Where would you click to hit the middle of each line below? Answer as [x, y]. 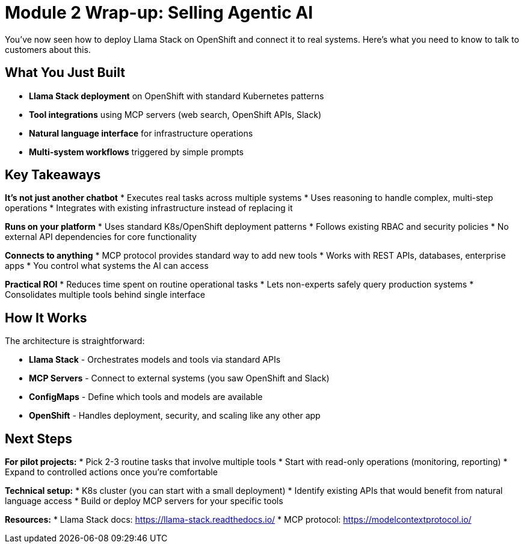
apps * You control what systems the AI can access [107, 266]
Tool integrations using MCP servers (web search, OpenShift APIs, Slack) [175, 114]
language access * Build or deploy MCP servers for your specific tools [144, 501]
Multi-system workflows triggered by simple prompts [136, 152]
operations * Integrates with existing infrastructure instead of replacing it [149, 208]
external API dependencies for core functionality [101, 237]
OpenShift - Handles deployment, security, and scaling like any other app [175, 416]
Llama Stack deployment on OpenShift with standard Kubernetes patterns [177, 96]
